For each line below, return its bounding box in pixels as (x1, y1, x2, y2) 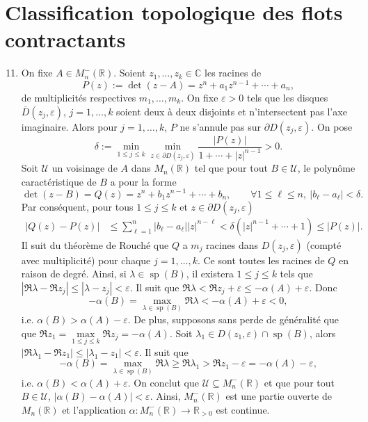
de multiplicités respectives (21, 90, 136, 104)
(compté (306, 237, 342, 252)
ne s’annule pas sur (179, 119, 262, 133)
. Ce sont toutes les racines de (197, 252, 325, 267)
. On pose (311, 119, 353, 133)
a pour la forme (110, 174, 177, 188)
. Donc (309, 279, 337, 294)
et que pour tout (264, 375, 335, 389)
